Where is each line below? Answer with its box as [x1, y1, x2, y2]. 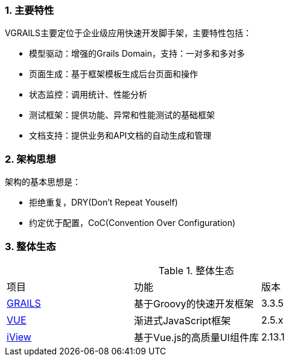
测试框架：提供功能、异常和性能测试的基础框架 [29, 110, 215, 121]
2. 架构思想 [5, 152, 56, 165]
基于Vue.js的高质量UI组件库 [133, 331, 259, 344]
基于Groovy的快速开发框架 [133, 297, 254, 310]
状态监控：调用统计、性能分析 [29, 89, 147, 100]
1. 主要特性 [5, 4, 54, 16]
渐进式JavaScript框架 [133, 314, 231, 327]
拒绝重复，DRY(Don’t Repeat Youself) [29, 197, 178, 208]
